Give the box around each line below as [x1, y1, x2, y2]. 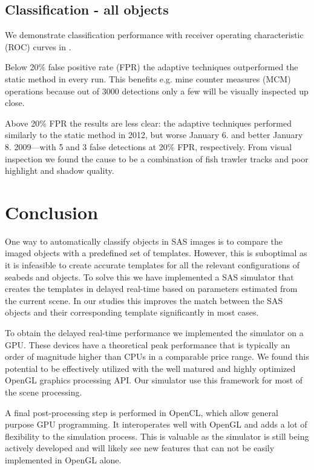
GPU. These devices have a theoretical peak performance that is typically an [5, 338, 290, 351]
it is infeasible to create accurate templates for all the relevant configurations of [5, 259, 299, 271]
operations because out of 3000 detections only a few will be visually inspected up [5, 84, 309, 97]
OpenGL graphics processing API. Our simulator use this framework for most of [5, 374, 303, 386]
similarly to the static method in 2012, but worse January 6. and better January [5, 128, 303, 141]
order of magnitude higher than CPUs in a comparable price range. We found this [5, 350, 309, 363]
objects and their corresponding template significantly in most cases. [5, 306, 259, 319]
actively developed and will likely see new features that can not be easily [5, 442, 275, 454]
